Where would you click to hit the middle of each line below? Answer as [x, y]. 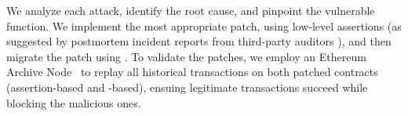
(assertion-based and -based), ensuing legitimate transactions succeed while [187, 87]
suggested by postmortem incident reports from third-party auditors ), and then [199, 41]
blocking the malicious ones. [74, 102]
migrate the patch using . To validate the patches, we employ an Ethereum [186, 56]
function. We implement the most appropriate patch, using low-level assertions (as [204, 25]
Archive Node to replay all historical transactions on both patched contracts [192, 72]
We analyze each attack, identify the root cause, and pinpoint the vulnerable [191, 10]
